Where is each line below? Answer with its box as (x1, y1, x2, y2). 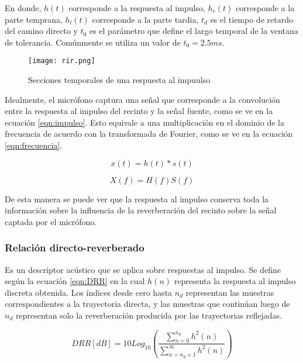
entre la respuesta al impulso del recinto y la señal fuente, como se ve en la (5, 105, 273, 117)
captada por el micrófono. (5, 215, 97, 227)
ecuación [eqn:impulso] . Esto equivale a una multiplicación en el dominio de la (5, 116, 284, 128)
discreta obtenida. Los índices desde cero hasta (5, 286, 173, 298)
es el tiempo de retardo (210, 13, 293, 25)
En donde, (5, 2, 42, 13)
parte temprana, (5, 13, 63, 25)
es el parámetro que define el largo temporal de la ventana (89, 25, 298, 37)
